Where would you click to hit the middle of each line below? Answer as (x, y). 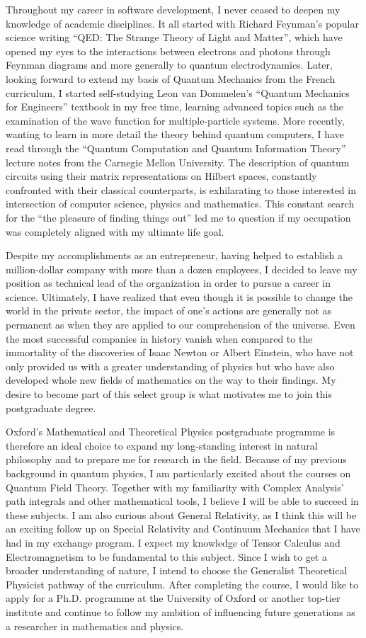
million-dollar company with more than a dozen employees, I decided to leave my (182, 269)
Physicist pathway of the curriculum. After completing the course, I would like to (182, 584)
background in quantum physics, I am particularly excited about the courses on (178, 473)
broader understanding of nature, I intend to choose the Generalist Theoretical (177, 570)
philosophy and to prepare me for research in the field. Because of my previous (176, 459)
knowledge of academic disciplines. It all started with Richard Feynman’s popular (182, 23)
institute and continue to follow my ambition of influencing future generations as (181, 611)
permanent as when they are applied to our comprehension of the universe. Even (181, 325)
